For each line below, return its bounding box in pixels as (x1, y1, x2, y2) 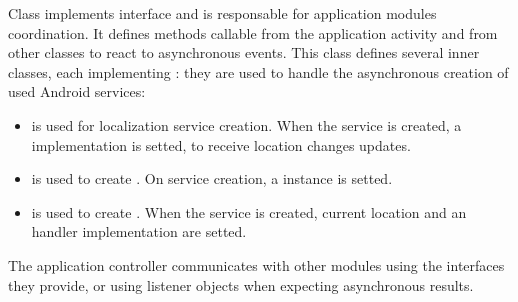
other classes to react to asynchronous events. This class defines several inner (8, 42, 480, 63)
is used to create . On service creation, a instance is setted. (31, 168, 393, 189)
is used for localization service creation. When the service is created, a (31, 114, 462, 135)
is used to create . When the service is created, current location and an (31, 201, 467, 222)
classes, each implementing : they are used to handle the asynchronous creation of (8, 61, 509, 82)
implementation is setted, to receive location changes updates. (31, 134, 411, 155)
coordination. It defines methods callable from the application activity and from (8, 22, 498, 43)
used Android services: (8, 81, 146, 102)
